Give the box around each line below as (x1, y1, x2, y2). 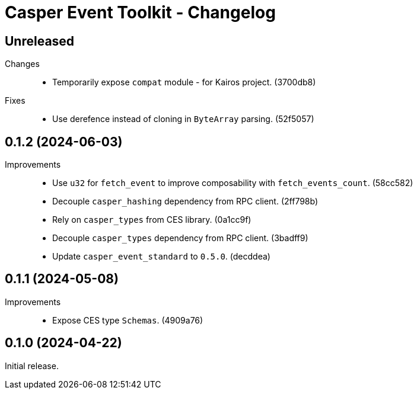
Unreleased (5, 33, 75, 49)
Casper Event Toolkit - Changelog (5, 2, 276, 23)
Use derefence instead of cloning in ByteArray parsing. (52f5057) (52, 114, 314, 124)
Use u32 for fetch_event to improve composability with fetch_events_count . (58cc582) (52, 178, 413, 188)
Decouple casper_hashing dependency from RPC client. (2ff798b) (52, 196, 319, 207)
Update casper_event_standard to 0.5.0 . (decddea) (52, 251, 270, 262)
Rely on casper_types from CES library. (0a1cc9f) (52, 214, 252, 225)
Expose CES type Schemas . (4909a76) (52, 315, 203, 325)
